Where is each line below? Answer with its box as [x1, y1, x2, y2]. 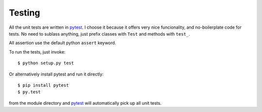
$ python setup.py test [17, 60, 74, 66]
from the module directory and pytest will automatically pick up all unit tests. [9, 100, 162, 106]
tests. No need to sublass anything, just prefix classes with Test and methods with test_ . [9, 31, 190, 37]
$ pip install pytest [17, 82, 69, 88]
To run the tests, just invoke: [9, 49, 65, 55]
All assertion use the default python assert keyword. [9, 40, 116, 46]
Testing [9, 7, 40, 18]
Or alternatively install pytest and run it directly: [9, 71, 104, 77]
